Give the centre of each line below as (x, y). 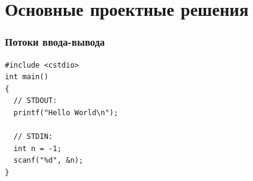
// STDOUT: (35, 101)
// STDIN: (33, 137)
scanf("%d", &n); (48, 161)
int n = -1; (38, 148)
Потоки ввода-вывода (55, 42)
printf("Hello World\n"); (66, 112)
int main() (27, 77)
